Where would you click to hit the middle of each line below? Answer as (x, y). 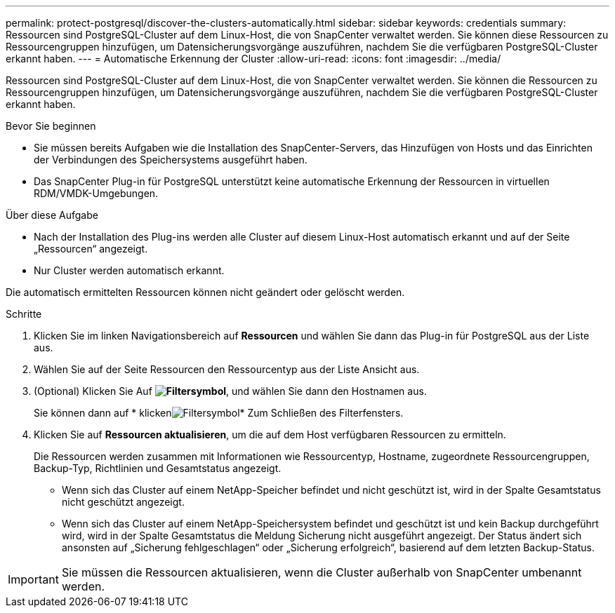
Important (33, 579)
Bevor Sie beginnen (51, 126)
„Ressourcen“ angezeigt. (91, 249)
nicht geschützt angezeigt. (123, 502)
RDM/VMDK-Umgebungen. (96, 193)
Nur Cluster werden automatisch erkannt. (129, 270)
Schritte (24, 314)
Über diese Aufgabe (52, 215)
